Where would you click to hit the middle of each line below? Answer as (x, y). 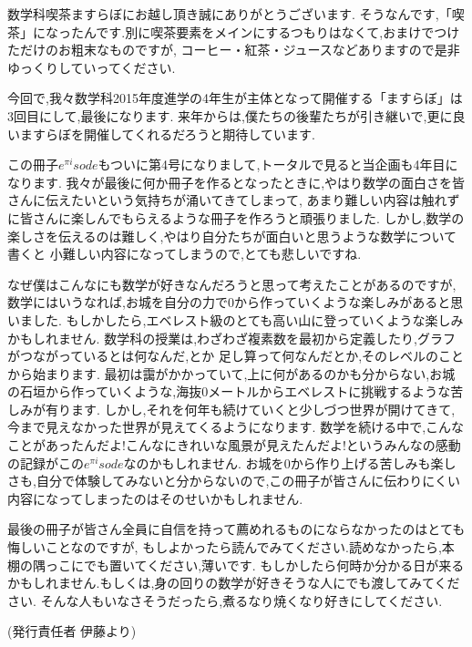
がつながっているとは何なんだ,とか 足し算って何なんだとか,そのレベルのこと (236, 356)
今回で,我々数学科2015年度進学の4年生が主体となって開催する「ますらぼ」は (235, 98)
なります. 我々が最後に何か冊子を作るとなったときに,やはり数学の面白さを (230, 182)
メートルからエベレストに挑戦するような (329, 391)
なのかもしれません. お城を (204, 462)
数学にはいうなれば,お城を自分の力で (118, 302)
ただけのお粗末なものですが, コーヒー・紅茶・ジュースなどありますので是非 (234, 50)
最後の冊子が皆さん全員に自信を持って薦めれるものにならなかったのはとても (236, 529)
